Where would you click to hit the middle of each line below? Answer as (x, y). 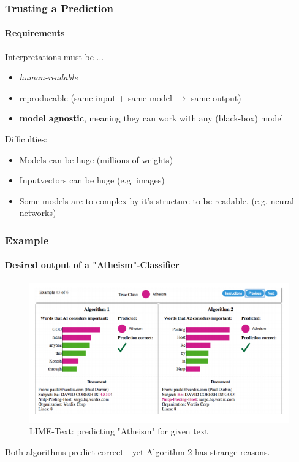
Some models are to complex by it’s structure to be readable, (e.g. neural (157, 200)
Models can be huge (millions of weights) (96, 159)
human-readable (48, 77)
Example (27, 240)
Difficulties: (26, 139)
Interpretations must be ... (55, 56)
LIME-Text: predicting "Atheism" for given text (119, 431)
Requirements (35, 33)
